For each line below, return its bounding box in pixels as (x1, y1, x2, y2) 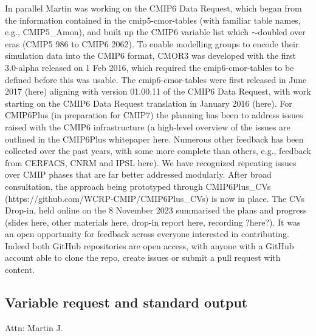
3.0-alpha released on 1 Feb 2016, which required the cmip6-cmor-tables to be (5, 61, 294, 73)
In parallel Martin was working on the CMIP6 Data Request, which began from (5, 2, 302, 14)
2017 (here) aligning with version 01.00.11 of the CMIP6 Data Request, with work (5, 85, 311, 98)
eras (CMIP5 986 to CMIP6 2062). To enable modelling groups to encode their (5, 37, 299, 50)
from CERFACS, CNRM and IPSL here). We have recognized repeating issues (5, 156, 297, 169)
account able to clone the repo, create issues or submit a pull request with (5, 251, 281, 264)
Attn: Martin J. (5, 321, 63, 334)
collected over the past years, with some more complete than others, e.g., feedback (5, 144, 311, 157)
